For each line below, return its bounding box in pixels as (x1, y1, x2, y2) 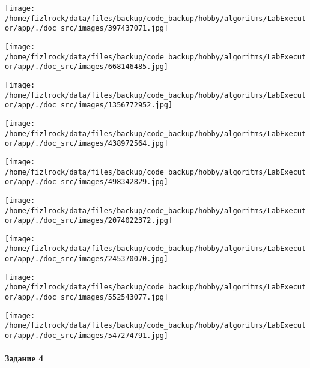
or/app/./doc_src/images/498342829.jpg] (5, 178, 169, 187)
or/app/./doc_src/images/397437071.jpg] (5, 24, 169, 33)
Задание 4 (5, 352, 44, 364)
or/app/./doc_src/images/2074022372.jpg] (5, 216, 173, 225)
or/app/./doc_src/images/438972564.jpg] (5, 139, 169, 148)
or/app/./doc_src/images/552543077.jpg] (5, 293, 169, 302)
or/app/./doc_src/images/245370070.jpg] (5, 255, 169, 264)
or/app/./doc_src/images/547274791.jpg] (5, 331, 169, 340)
